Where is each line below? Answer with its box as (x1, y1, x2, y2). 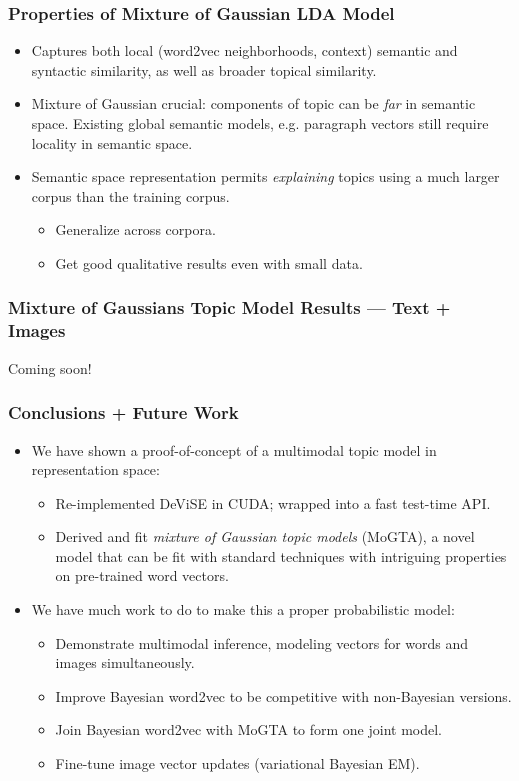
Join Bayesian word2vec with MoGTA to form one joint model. (55, 719, 443, 740)
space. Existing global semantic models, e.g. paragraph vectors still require (31, 113, 489, 133)
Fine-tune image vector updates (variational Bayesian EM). (55, 753, 420, 774)
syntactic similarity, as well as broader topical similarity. (31, 59, 377, 80)
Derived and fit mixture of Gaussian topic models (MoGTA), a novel (55, 526, 475, 547)
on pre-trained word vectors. (55, 565, 229, 586)
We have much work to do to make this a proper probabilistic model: (31, 599, 455, 620)
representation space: (31, 459, 160, 480)
